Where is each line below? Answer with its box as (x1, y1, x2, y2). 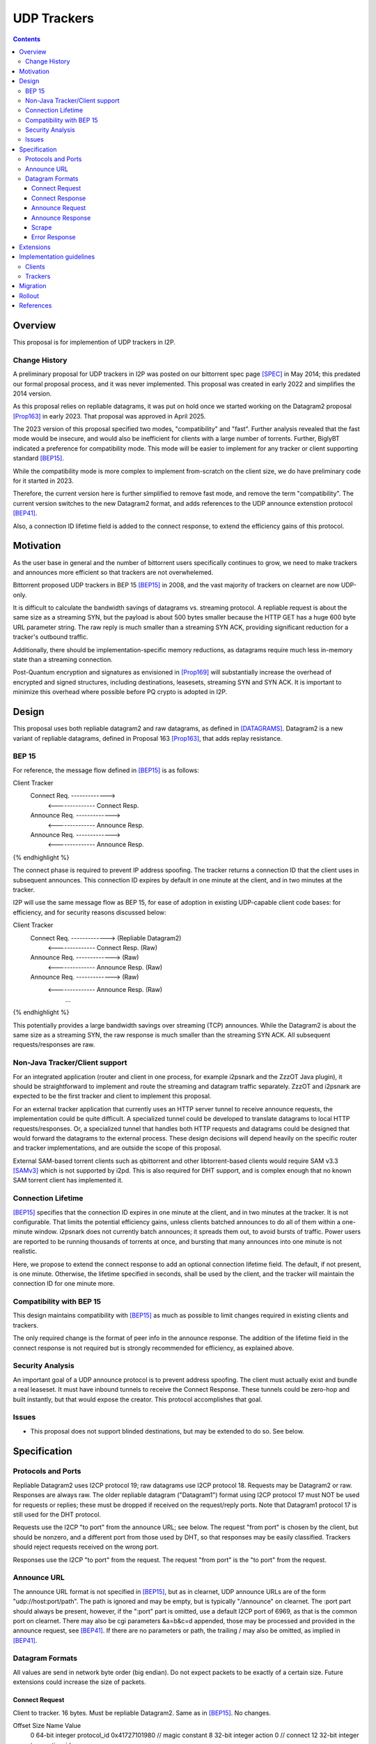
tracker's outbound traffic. (13, 633, 88, 641)
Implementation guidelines (19, 253, 95, 261)
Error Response (31, 233, 76, 241)
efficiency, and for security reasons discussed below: (13, 908, 166, 917)
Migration (19, 282, 47, 290)
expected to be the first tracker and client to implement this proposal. (13, 1092, 212, 1100)
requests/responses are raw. (13, 1040, 95, 1049)
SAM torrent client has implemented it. (13, 1176, 123, 1185)
